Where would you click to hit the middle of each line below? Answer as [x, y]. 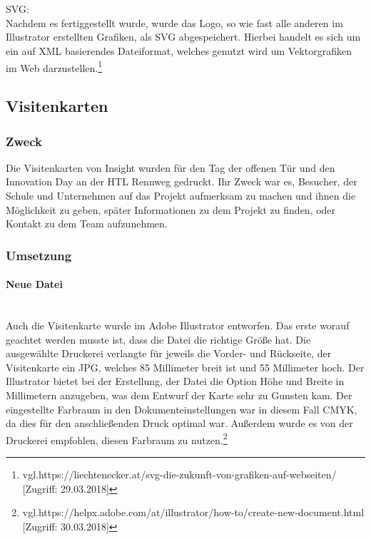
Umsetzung [39, 255]
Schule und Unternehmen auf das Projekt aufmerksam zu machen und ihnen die [181, 195]
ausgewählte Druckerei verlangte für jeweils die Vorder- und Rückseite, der [169, 353]
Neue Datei [34, 284]
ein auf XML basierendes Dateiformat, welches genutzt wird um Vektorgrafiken [179, 50]
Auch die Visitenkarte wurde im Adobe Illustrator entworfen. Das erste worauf [178, 325]
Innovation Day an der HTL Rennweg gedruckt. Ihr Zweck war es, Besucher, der [182, 181]
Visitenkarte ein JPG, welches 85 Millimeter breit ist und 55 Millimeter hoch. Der [185, 367]
